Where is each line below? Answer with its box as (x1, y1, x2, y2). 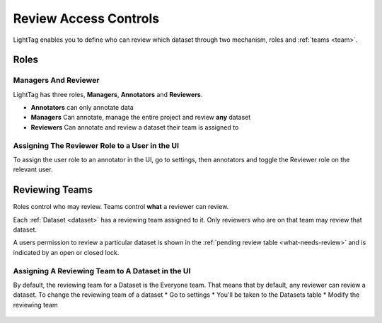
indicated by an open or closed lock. (13, 248, 120, 256)
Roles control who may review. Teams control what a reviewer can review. (13, 203, 229, 211)
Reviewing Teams (13, 184, 93, 196)
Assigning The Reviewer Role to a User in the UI (13, 140, 180, 150)
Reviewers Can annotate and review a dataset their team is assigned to (30, 123, 239, 131)
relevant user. (13, 165, 53, 174)
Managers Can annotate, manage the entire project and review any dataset (30, 113, 251, 122)
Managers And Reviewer (13, 75, 100, 85)
